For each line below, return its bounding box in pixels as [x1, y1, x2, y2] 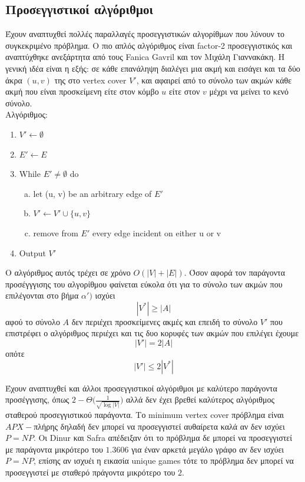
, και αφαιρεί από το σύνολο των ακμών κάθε [136, 73, 292, 86]
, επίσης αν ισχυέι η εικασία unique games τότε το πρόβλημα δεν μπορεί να [33, 454, 294, 467]
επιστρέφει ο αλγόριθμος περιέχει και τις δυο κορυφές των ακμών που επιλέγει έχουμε [5, 327, 299, 339]
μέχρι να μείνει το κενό [209, 85, 289, 98]
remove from [33, 226, 78, 239]
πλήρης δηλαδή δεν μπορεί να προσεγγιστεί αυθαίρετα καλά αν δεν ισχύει [34, 420, 285, 432]
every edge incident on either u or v [92, 226, 221, 239]
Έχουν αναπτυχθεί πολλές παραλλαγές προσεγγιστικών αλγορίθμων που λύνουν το [5, 28, 285, 40]
